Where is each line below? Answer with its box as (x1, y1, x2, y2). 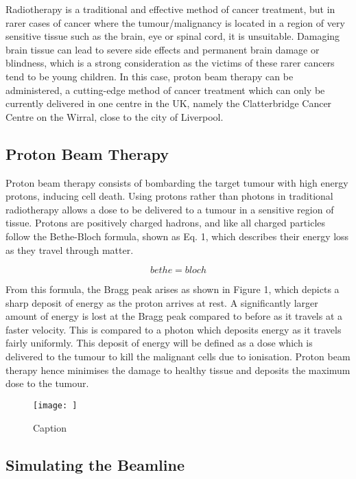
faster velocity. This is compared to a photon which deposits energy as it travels (5, 322, 342, 336)
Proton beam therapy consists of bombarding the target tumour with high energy (5, 175, 348, 189)
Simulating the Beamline (5, 454, 185, 475)
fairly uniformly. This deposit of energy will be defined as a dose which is (5, 336, 313, 350)
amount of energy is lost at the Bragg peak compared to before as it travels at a (5, 309, 343, 323)
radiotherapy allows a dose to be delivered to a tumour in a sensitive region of (5, 202, 334, 216)
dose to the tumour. (5, 376, 89, 390)
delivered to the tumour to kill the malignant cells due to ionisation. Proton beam (5, 349, 351, 364)
